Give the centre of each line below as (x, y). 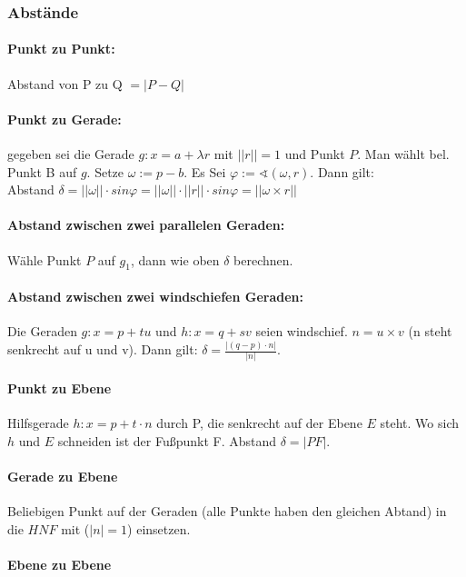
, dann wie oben (175, 259)
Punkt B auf (42, 171)
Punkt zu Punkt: (61, 49)
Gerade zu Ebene (63, 476)
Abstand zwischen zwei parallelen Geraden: (146, 225)
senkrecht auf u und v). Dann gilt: (103, 349)
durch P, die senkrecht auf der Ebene (259, 423)
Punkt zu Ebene (59, 388)
